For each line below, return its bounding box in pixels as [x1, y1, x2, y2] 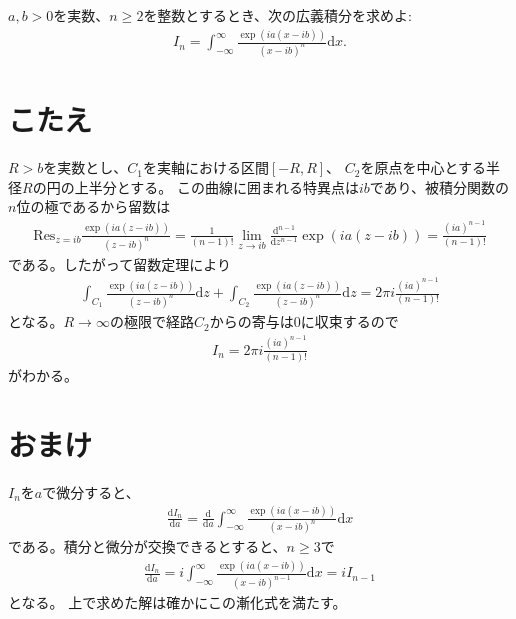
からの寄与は [209, 311, 294, 332]
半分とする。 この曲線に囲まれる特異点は [88, 176, 359, 197]
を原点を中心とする [360, 157, 487, 178]
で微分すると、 [42, 481, 140, 502]
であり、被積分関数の [369, 176, 510, 197]
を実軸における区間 [143, 157, 270, 178]
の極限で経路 [109, 311, 194, 332]
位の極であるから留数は [16, 196, 171, 217]
